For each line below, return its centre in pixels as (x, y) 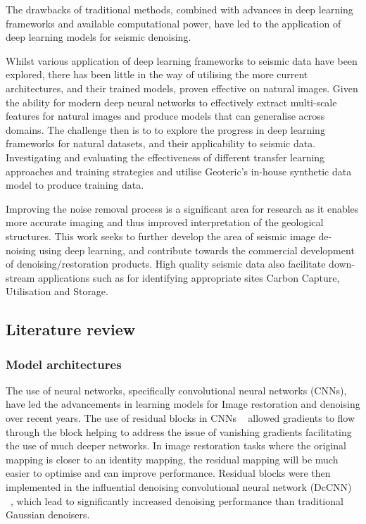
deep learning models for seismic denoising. (99, 37)
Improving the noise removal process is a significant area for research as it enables (182, 208)
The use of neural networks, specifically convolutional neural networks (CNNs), (176, 390)
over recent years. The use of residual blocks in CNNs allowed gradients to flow (181, 418)
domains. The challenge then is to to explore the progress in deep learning (165, 129)
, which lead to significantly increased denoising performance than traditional (177, 500)
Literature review (71, 329)
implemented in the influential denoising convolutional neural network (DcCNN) (179, 487)
